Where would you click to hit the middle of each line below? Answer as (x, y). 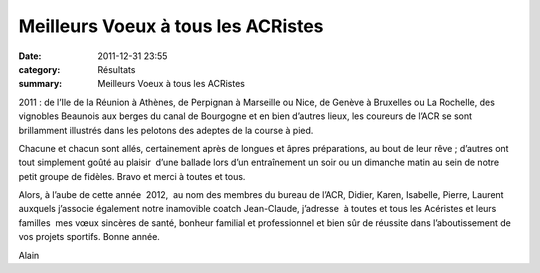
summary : (40, 84)
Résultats (116, 69)
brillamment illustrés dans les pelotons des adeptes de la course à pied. (166, 130)
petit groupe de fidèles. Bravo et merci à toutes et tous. (132, 176)
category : (39, 69)
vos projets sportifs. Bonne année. (89, 237)
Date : (30, 56)
